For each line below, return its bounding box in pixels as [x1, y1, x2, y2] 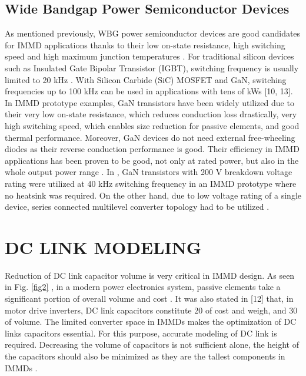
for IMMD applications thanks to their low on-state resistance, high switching [5, 38, 285, 51]
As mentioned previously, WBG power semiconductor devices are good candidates [5, 27, 301, 39]
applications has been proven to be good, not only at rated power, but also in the [5, 154, 299, 166]
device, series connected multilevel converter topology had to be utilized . [5, 200, 270, 213]
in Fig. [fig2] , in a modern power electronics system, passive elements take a [5, 281, 281, 293]
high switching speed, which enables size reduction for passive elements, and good [5, 119, 300, 131]
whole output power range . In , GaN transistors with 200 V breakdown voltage [5, 166, 292, 178]
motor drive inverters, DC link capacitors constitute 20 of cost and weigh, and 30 [5, 304, 298, 316]
